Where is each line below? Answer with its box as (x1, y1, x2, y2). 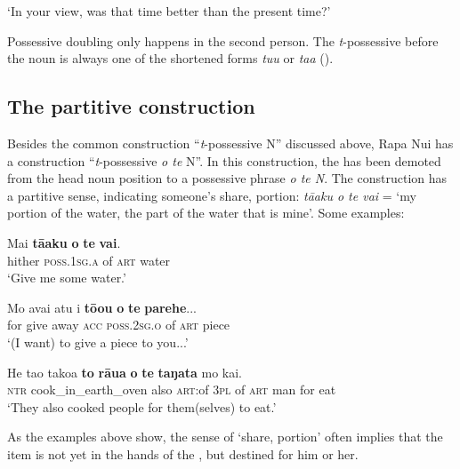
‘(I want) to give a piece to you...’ (7, 332, 189, 351)
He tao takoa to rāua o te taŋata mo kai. (7, 362, 242, 381)
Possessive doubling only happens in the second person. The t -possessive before (7, 31, 439, 50)
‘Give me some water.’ (7, 268, 126, 287)
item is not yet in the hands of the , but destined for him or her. (7, 444, 359, 463)
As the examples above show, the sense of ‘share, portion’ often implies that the (7, 427, 443, 446)
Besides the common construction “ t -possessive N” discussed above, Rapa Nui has (7, 133, 454, 152)
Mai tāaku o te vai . (7, 233, 121, 251)
